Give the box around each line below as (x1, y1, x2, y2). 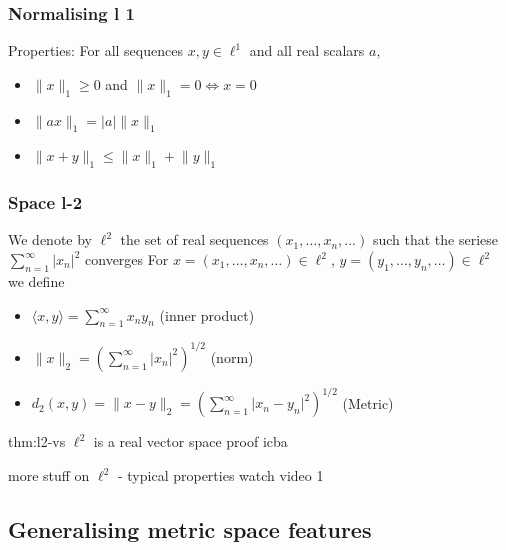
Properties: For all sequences (8, 40, 183, 61)
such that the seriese (372, 229, 499, 250)
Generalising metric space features (8, 513, 372, 544)
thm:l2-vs (8, 431, 66, 452)
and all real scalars (249, 40, 365, 61)
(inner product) (159, 304, 255, 325)
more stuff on (8, 465, 90, 485)
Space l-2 (8, 190, 83, 215)
